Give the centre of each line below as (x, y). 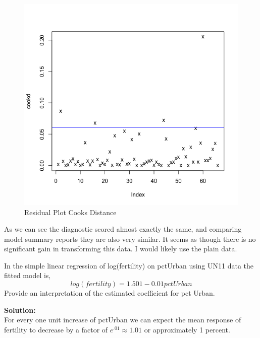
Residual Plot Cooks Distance (70, 212)
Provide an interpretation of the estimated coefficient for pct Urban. (110, 293)
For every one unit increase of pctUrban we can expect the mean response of (123, 320)
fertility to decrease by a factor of (56, 329)
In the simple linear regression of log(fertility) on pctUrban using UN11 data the (129, 265)
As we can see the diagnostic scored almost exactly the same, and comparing (123, 229)
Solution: (20, 310)
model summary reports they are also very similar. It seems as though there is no (130, 239)
